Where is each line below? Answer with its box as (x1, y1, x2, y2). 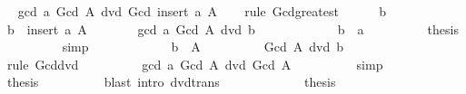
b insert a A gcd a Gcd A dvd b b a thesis (6, 19, 459, 38)
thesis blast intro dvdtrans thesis (6, 72, 336, 91)
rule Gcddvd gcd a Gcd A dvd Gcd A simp (6, 54, 383, 73)
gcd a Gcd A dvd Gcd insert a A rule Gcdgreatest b (17, 2, 387, 20)
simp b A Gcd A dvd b (62, 37, 344, 56)
